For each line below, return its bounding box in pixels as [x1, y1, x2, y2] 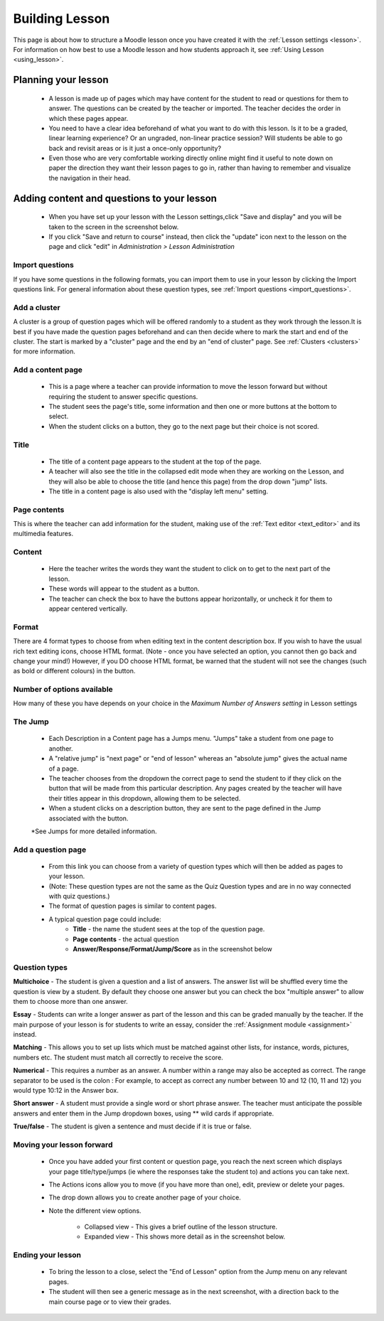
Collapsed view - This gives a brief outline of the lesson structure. [84, 1223, 277, 1231]
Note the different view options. [48, 1206, 142, 1215]
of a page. [48, 764, 79, 773]
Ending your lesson [13, 1250, 82, 1260]
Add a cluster [13, 302, 60, 312]
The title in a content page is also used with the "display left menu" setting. [48, 487, 269, 496]
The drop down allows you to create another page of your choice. [48, 1193, 241, 1202]
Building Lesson [13, 11, 110, 26]
